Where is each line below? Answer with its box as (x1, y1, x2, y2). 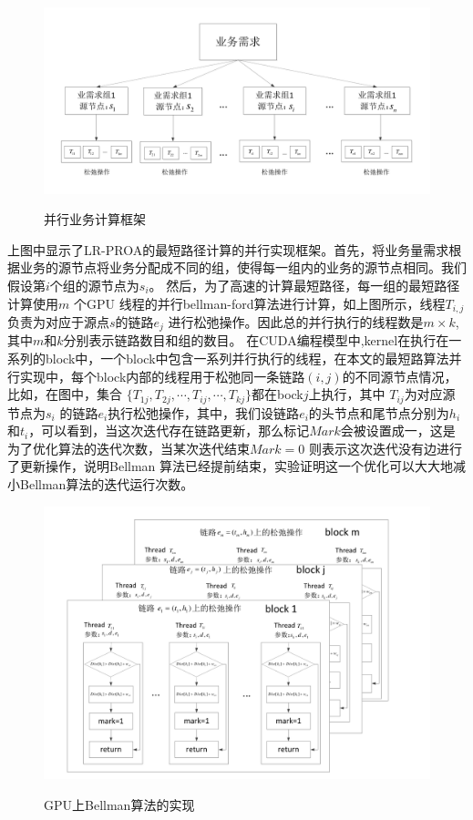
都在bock (251, 384, 303, 404)
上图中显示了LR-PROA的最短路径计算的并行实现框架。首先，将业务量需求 (7, 240, 449, 259)
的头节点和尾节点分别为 (308, 403, 449, 422)
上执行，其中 (308, 384, 386, 404)
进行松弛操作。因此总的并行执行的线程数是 (168, 312, 424, 331)
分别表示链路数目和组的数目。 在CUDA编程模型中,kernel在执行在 (63, 331, 449, 350)
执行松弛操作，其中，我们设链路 (108, 403, 300, 422)
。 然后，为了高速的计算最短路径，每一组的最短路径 (149, 275, 460, 294)
